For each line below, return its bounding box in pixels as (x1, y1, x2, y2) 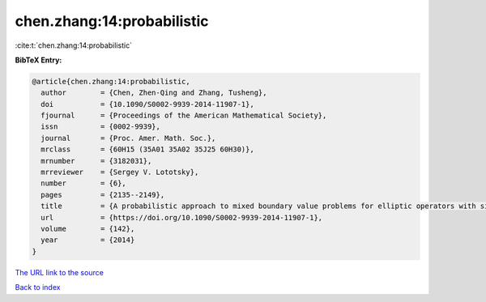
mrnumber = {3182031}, (40, 156, 152, 165)
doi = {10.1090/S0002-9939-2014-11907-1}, (40, 100, 254, 108)
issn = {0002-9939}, (40, 122, 161, 131)
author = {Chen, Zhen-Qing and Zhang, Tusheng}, (40, 88, 267, 97)
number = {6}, (40, 179, 127, 188)
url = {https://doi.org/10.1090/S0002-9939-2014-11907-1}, (40, 213, 323, 222)
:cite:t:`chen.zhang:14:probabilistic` (15, 40, 133, 50)
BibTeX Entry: (15, 55, 62, 65)
